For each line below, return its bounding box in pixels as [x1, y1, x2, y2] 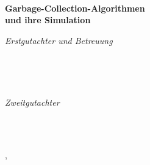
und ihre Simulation [5, 13, 91, 26]
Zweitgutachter [5, 95, 60, 108]
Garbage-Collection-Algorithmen [5, 1, 145, 14]
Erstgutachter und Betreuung [5, 34, 113, 46]
